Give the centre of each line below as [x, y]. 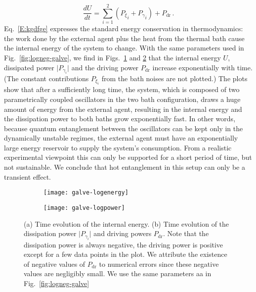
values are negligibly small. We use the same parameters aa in [118, 273]
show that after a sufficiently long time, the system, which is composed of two [122, 89]
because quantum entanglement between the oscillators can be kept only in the [124, 128]
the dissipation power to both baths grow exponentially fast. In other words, [120, 119]
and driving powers [123, 233]
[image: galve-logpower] [84, 208]
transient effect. [27, 176]
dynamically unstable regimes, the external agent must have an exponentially [121, 138]
